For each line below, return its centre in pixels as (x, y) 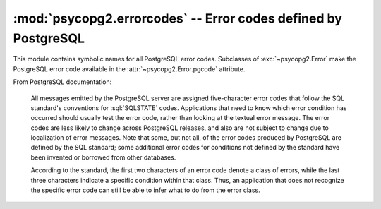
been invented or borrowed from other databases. (103, 157)
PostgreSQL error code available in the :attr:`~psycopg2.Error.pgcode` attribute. (129, 69)
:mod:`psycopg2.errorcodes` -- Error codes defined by (177, 18)
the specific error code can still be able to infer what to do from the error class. (145, 190)
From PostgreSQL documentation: (62, 82)
